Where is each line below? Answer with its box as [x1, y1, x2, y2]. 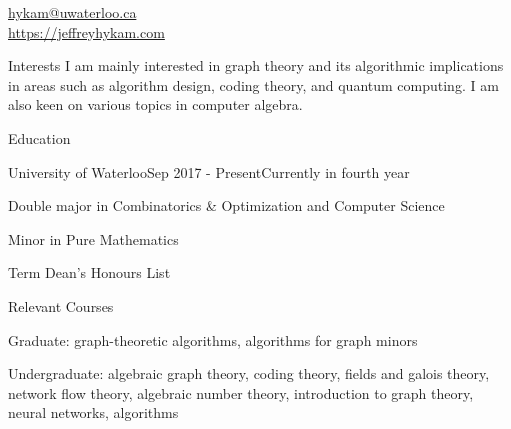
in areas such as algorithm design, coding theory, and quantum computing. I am [8, 74, 499, 95]
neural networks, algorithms [8, 402, 179, 423]
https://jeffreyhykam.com [8, 21, 165, 42]
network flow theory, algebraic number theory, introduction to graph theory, [8, 382, 474, 403]
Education [8, 127, 71, 148]
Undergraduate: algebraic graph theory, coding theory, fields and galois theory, [8, 363, 490, 384]
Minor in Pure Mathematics [8, 228, 179, 249]
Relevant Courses [8, 295, 114, 316]
